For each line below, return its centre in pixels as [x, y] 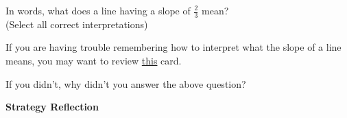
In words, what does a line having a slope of [98, 10]
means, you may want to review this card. [94, 61]
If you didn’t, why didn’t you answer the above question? [126, 83]
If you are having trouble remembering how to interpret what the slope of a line [173, 47]
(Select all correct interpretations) [77, 24]
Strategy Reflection [52, 107]
